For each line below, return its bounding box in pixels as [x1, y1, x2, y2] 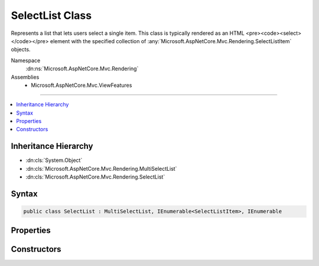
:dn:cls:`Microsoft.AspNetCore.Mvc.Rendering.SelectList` [25, 173, 165, 180]
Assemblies [11, 73, 40, 80]
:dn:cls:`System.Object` [25, 157, 83, 164]
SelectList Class [11, 9, 92, 22]
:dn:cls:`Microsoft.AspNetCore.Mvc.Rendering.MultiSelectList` [25, 165, 177, 172]
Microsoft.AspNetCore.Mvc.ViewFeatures [31, 82, 132, 89]
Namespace [11, 57, 41, 64]
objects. [11, 46, 31, 53]
